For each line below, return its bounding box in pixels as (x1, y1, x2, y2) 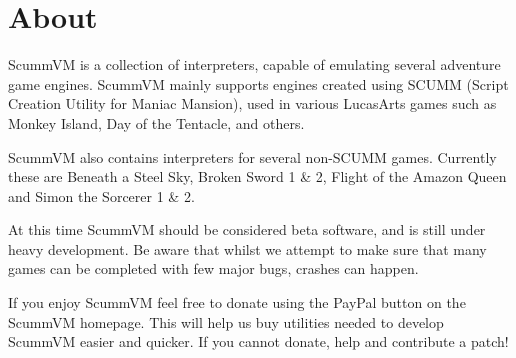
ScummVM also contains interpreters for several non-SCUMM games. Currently (8, 146, 497, 167)
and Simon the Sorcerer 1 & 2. (8, 185, 195, 206)
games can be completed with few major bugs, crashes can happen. (8, 258, 419, 279)
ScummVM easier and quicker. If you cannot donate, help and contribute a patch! (8, 331, 509, 352)
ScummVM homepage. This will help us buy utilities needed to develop (8, 311, 444, 332)
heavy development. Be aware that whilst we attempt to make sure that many (8, 238, 487, 259)
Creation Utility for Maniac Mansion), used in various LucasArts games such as (8, 93, 497, 114)
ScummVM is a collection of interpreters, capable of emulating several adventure (8, 54, 501, 75)
